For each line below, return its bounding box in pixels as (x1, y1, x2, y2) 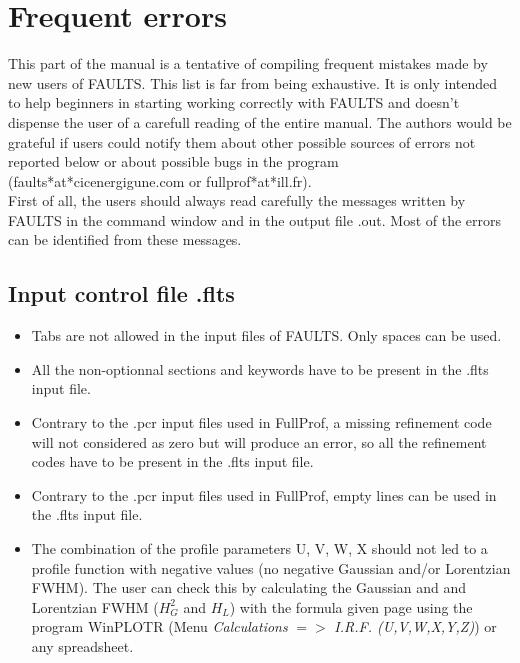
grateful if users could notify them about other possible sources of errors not (8, 131, 476, 152)
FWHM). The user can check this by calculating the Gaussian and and (31, 577, 467, 598)
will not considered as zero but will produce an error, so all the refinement (31, 431, 487, 452)
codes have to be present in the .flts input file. (31, 451, 314, 472)
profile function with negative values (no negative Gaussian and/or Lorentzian (31, 557, 511, 578)
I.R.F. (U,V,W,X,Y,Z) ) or (334, 616, 497, 637)
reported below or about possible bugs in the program (8, 151, 339, 172)
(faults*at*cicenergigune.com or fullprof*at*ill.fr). (8, 170, 312, 191)
